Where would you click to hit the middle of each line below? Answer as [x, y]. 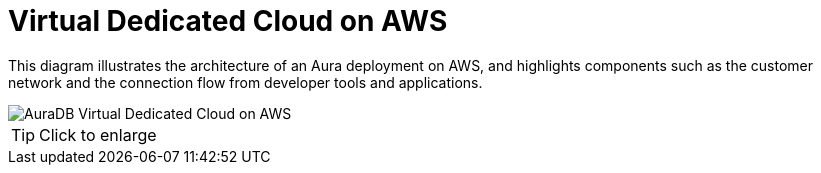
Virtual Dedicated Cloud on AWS [228, 21]
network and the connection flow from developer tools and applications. [245, 82]
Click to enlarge [98, 134]
